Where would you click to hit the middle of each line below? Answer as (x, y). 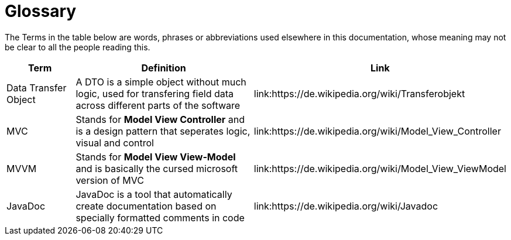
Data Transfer (37, 88)
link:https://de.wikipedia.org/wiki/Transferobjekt (359, 93)
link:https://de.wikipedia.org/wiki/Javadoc (346, 206)
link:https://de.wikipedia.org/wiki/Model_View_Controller (377, 131)
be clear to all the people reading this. (78, 47)
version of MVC (110, 180)
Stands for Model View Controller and (160, 119)
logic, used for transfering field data (155, 93)
